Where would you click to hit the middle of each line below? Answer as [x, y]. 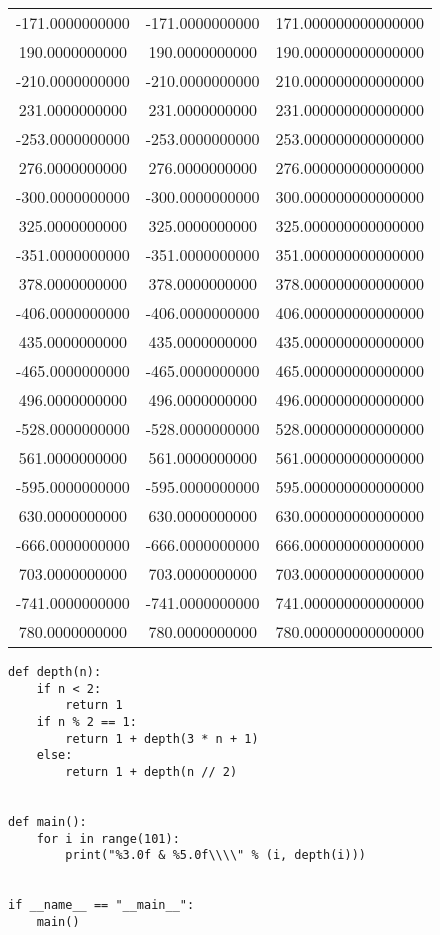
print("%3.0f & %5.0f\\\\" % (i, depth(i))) [215, 855]
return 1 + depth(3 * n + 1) [162, 738]
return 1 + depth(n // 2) [151, 771]
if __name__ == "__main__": [101, 905]
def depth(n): [55, 672]
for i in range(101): [108, 838]
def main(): [47, 821]
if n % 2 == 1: [86, 721]
